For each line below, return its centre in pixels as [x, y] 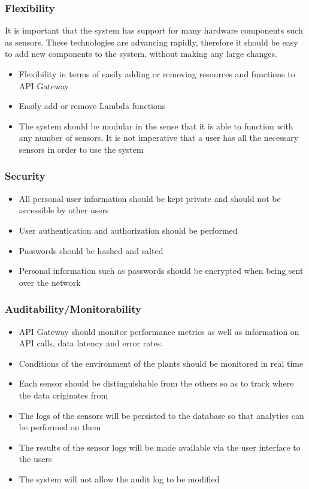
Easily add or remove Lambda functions [92, 106]
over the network [50, 282]
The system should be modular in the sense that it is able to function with [156, 126]
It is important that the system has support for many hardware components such [154, 30]
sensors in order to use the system [81, 149]
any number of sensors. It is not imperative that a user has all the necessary [159, 138]
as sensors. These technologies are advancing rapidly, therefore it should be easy [152, 42]
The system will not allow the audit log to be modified [119, 479]
